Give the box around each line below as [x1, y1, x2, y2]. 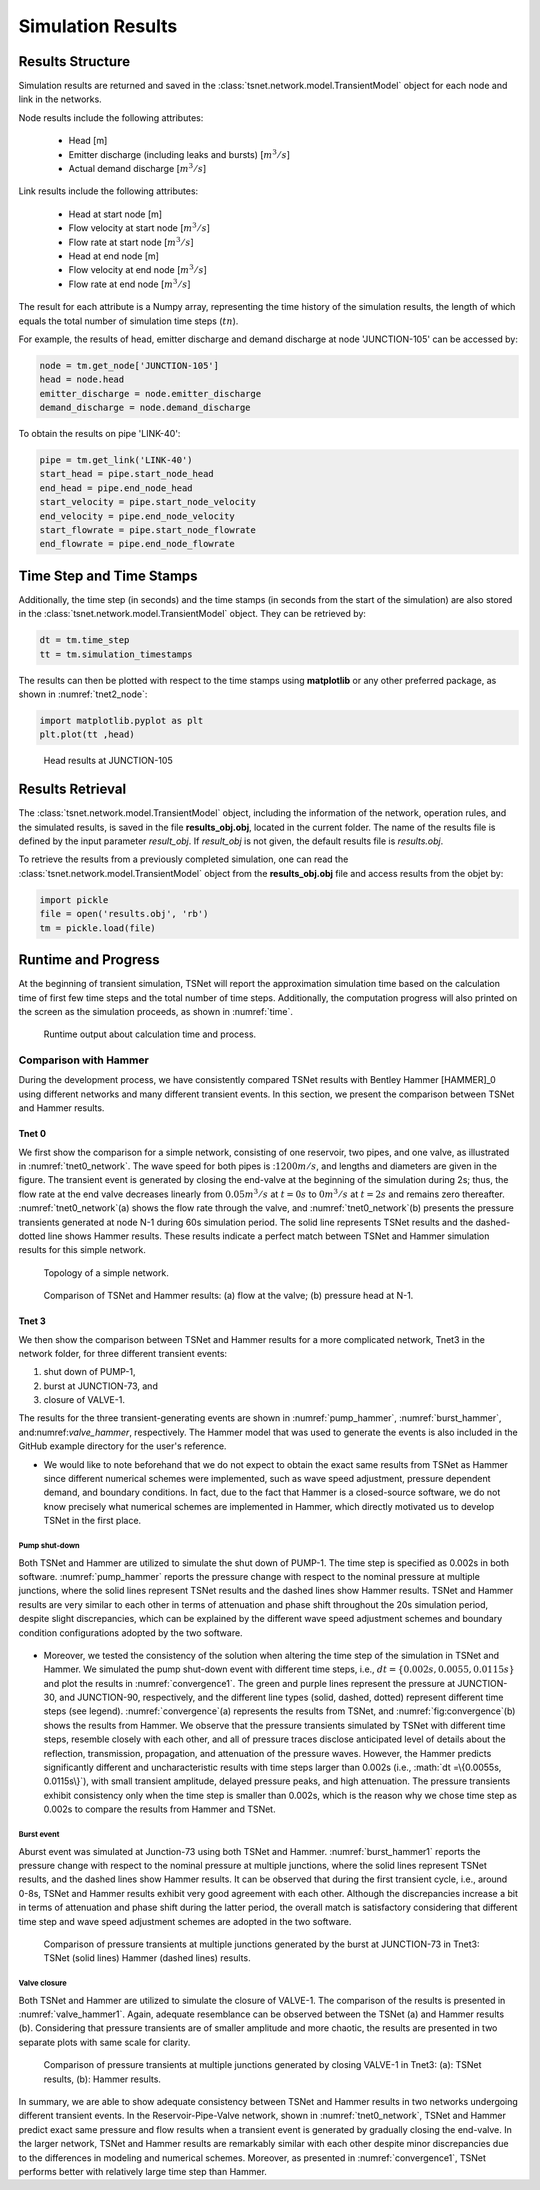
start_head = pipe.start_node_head [39, 468, 214, 480]
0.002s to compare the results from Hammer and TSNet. [43, 1803, 276, 1815]
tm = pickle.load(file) [39, 922, 157, 934]
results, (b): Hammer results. [43, 2073, 162, 2085]
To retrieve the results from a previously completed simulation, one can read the [18, 853, 349, 865]
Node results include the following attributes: [18, 111, 204, 124]
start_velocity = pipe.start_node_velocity [39, 496, 257, 508]
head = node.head [39, 374, 125, 385]
